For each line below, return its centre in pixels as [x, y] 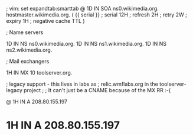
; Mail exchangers [28, 61]
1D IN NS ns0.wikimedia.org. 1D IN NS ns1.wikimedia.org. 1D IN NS [86, 44]
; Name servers [25, 32]
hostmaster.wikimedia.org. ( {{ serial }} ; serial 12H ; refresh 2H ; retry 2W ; [97, 15]
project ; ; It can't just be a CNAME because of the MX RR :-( [97, 90]
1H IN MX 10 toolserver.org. [39, 72]
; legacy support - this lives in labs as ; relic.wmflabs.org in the [82, 84]
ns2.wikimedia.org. [29, 50]
